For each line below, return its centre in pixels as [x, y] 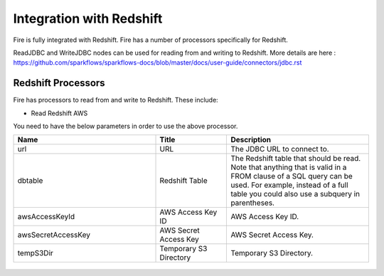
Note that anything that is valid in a [289, 167]
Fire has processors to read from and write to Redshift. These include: [116, 100]
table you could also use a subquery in [295, 194]
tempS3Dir [35, 253]
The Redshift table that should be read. [296, 159]
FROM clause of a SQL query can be [292, 176]
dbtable [30, 181]
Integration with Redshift [88, 18]
